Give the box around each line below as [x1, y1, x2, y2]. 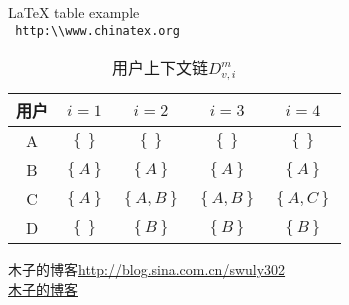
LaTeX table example [8, 2, 140, 22]
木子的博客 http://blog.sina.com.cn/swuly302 [8, 259, 286, 280]
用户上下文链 [112, 56, 209, 80]
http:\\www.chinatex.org [15, 23, 180, 38]
